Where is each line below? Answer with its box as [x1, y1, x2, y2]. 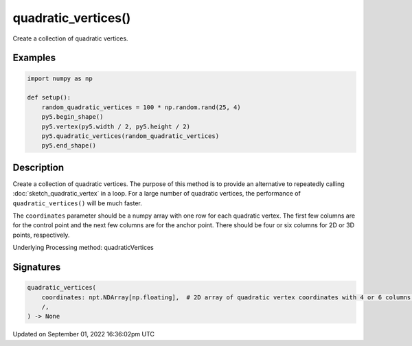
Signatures [12, 261, 61, 273]
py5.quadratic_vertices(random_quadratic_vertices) [41, 132, 220, 140]
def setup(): [27, 93, 71, 102]
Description [12, 161, 65, 173]
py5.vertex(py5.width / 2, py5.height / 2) [41, 122, 190, 130]
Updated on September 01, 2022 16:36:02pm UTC [12, 330, 154, 338]
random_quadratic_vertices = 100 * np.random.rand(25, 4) [41, 103, 241, 111]
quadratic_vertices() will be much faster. [12, 199, 142, 207]
